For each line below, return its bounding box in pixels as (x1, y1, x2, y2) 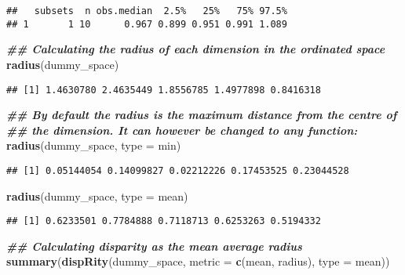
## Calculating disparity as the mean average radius (6, 237, 302, 254)
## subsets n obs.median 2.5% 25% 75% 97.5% (6, 5, 287, 16)
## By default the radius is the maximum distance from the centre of (6, 107, 397, 123)
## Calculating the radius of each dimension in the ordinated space (6, 41, 385, 57)
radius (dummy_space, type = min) (6, 137, 181, 154)
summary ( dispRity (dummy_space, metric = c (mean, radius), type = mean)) (6, 253, 390, 270)
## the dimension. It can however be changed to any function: (6, 121, 358, 138)
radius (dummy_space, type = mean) (6, 187, 188, 204)
